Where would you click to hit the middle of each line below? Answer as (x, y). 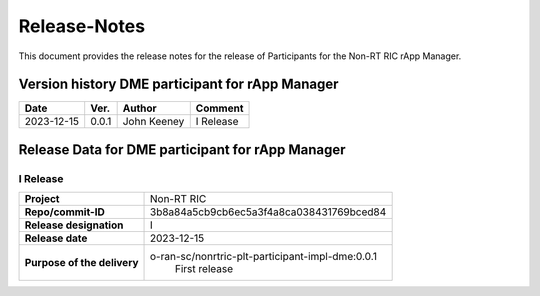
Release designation (74, 225)
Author (139, 108)
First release (204, 269)
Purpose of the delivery (81, 263)
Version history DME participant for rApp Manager (178, 84)
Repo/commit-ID (64, 212)
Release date (56, 238)
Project (42, 199)
